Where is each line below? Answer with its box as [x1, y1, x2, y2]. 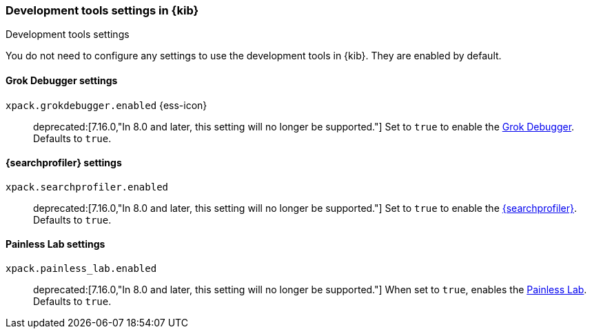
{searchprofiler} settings [6, 157, 122, 169]
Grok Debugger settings [6, 74, 118, 86]
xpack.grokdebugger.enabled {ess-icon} [6, 99, 207, 111]
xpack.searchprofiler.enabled [6, 181, 169, 193]
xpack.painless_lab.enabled [6, 263, 157, 275]
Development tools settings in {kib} [6, 3, 199, 17]
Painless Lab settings [6, 238, 105, 250]
